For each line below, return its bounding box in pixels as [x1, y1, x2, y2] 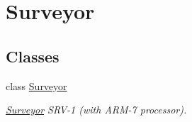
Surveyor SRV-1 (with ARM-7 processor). [6, 102, 187, 117]
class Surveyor [6, 78, 67, 93]
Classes [6, 45, 60, 67]
